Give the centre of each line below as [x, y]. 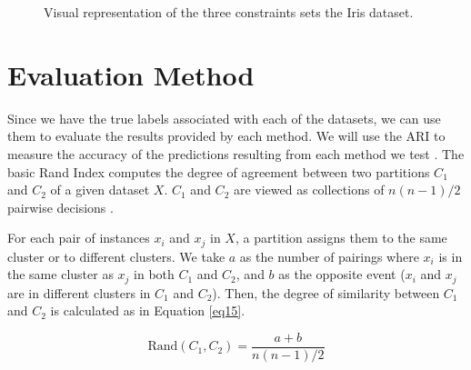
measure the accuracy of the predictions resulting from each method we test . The [236, 153]
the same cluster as [60, 274]
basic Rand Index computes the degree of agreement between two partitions [219, 171]
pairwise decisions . [60, 207]
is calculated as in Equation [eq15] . [148, 310]
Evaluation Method [131, 74]
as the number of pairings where [329, 256]
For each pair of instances [79, 238]
